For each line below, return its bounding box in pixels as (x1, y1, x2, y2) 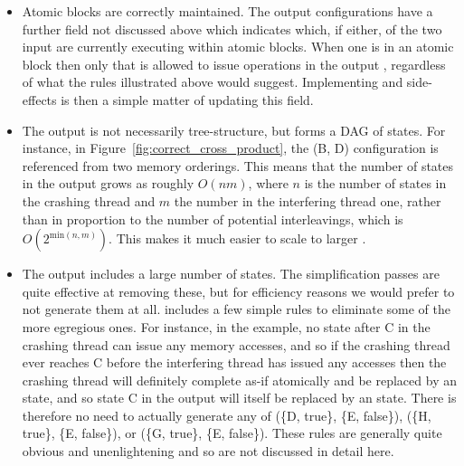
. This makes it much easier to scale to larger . (109, 229, 366, 248)
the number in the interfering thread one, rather (174, 191, 441, 210)
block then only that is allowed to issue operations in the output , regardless (22, 54, 446, 73)
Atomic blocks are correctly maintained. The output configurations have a (22, 2, 433, 20)
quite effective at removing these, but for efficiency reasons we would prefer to (22, 281, 455, 300)
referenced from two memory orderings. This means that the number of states (22, 156, 454, 175)
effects (22, 90, 57, 109)
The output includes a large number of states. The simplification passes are (22, 264, 440, 283)
